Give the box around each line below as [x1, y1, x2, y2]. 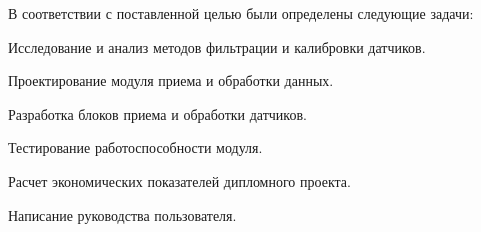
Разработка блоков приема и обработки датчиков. [8, 103, 307, 124]
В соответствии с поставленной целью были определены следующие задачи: [8, 3, 474, 23]
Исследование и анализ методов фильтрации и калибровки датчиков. [8, 36, 426, 57]
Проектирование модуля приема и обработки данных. [8, 70, 334, 91]
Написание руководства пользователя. [8, 204, 237, 225]
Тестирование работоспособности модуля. [8, 137, 263, 158]
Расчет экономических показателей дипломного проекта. [8, 170, 351, 191]
